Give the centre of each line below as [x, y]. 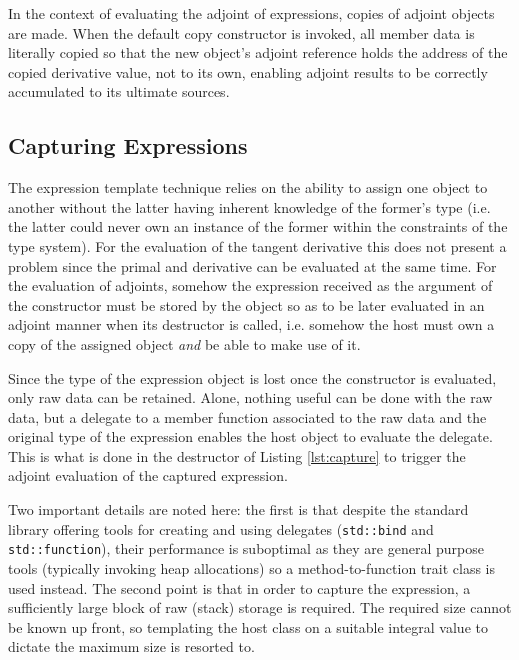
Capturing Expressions [128, 145]
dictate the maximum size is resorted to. [131, 646]
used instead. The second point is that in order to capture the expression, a [239, 587]
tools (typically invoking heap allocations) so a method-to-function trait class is [252, 567]
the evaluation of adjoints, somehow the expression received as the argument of [250, 285]
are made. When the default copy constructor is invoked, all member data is [241, 32]
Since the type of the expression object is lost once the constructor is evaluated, [252, 377]
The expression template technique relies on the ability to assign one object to [248, 187]
